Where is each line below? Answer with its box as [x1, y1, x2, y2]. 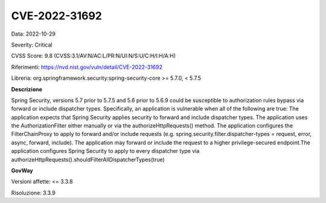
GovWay [11, 167, 33, 175]
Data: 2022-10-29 [11, 30, 56, 37]
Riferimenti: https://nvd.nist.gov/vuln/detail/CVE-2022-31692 [11, 63, 163, 71]
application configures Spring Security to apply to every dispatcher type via [11, 147, 200, 155]
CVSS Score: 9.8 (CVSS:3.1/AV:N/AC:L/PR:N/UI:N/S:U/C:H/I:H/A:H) [11, 52, 176, 60]
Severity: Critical [11, 41, 53, 48]
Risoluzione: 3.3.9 [11, 189, 56, 196]
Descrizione [11, 85, 42, 93]
